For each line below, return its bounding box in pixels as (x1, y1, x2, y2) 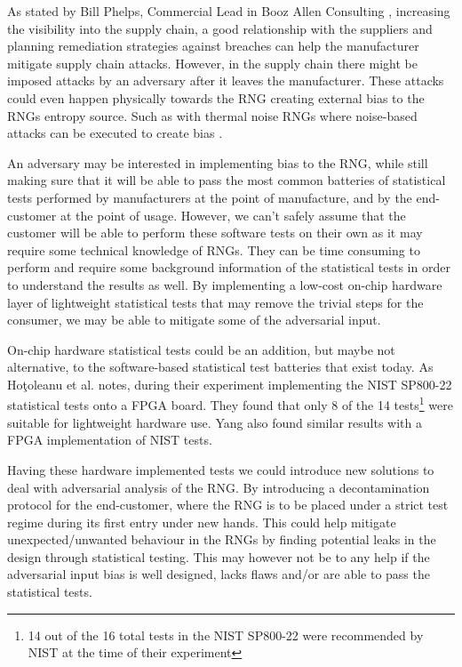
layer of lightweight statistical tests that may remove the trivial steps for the (7, 293, 424, 311)
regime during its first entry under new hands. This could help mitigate (7, 512, 396, 531)
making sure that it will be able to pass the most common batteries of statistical (7, 171, 446, 189)
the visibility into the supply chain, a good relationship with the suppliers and (7, 19, 433, 37)
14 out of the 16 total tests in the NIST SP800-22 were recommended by (28, 625, 424, 644)
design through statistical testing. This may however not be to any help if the (7, 547, 430, 566)
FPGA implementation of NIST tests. (7, 430, 212, 449)
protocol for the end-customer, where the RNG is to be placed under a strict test (7, 495, 449, 514)
